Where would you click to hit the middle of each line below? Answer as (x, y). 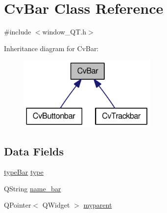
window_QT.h (64, 32)
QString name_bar (33, 188)
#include (18, 32)
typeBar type (24, 172)
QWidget (56, 205)
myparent (98, 205)
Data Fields (34, 151)
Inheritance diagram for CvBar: (51, 48)
